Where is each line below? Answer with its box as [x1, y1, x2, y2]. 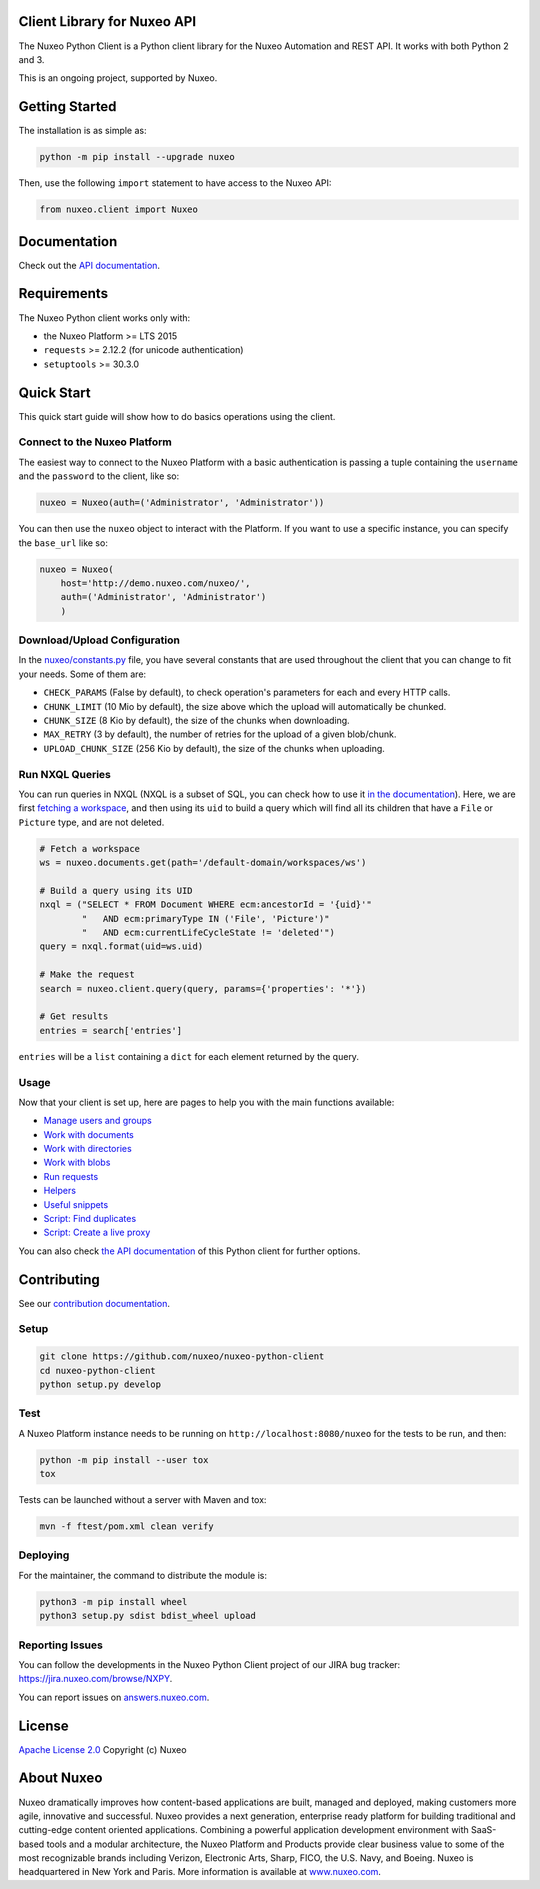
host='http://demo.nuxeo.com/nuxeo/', [60, 577, 251, 589]
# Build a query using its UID [39, 885, 194, 896]
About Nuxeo [18, 1770, 103, 1787]
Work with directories [43, 1143, 132, 1155]
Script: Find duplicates [43, 1213, 137, 1224]
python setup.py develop [39, 1379, 162, 1390]
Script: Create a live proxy [43, 1226, 151, 1239]
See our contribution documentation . [18, 1297, 170, 1309]
